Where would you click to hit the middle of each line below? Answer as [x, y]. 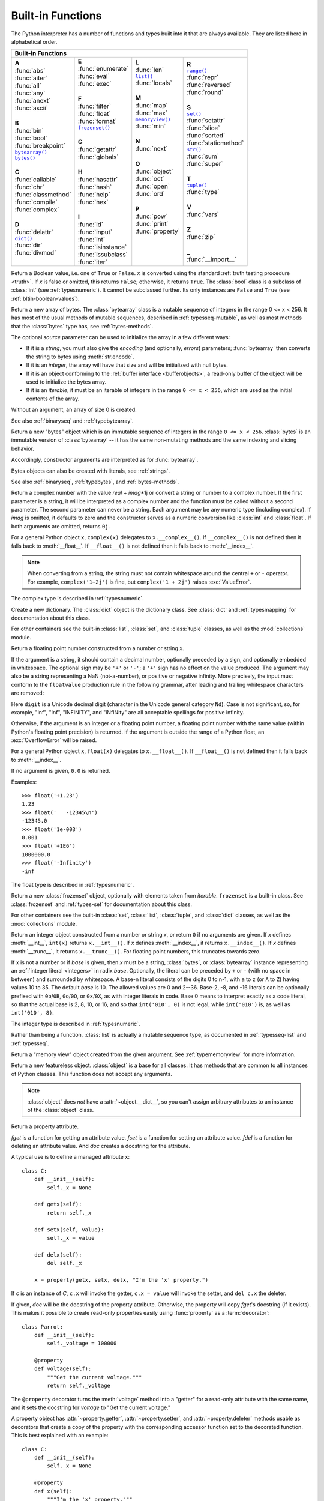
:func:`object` [154, 171]
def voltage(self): [63, 1369]
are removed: [28, 693]
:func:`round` [205, 92]
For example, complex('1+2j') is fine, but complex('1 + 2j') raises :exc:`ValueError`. [139, 582]
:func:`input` [95, 232]
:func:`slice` [203, 128]
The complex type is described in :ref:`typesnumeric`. [77, 599]
